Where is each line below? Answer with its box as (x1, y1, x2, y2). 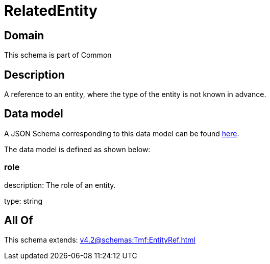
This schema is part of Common (4, 51, 112, 60)
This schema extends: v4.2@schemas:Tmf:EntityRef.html (4, 235, 196, 245)
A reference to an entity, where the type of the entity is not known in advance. (4, 90, 266, 99)
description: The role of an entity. (4, 180, 116, 189)
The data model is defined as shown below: (4, 145, 151, 154)
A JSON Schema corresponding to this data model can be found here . (4, 129, 239, 138)
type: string (4, 196, 43, 205)
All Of (4, 214, 33, 227)
